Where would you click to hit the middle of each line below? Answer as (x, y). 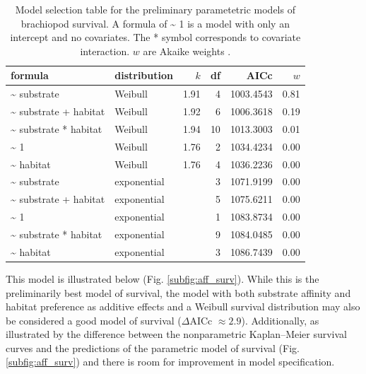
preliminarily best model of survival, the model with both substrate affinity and (178, 292)
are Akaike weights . (187, 51)
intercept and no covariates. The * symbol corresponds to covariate (155, 37)
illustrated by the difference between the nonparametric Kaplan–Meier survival (177, 334)
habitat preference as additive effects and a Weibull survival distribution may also (183, 306)
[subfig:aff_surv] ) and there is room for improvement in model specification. (170, 362)
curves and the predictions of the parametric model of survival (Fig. (153, 347)
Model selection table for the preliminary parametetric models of (155, 9)
